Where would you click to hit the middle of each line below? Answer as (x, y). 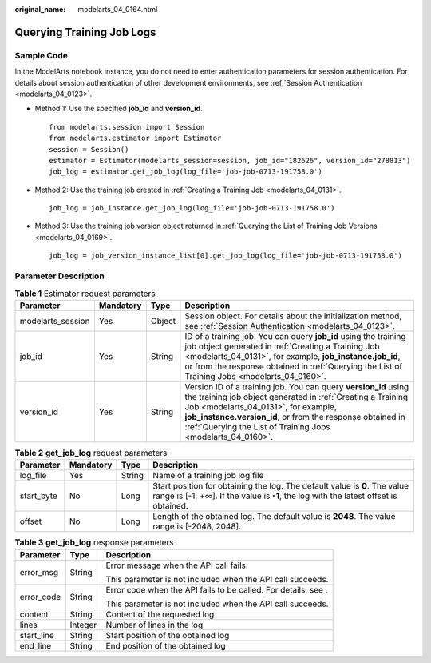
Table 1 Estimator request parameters (85, 294)
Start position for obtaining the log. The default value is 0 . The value (281, 486)
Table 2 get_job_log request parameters (91, 453)
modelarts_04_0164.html (118, 9)
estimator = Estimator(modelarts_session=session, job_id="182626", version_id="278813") (230, 160)
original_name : (40, 9)
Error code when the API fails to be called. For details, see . (217, 589)
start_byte (38, 496)
